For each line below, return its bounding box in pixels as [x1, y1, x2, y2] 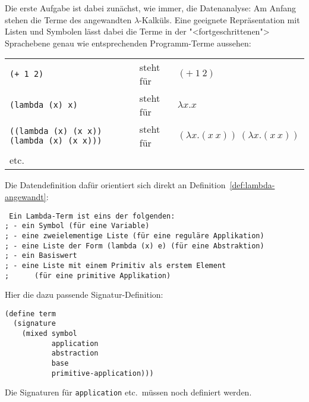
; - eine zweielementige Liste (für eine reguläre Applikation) [5, 231, 264, 240]
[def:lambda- [229, 179, 275, 191]
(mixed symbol [21, 329, 77, 338]
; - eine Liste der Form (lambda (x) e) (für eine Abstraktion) [5, 241, 264, 250]
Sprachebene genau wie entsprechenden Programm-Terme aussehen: [5, 36, 251, 49]
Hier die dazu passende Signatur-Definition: [5, 288, 163, 301]
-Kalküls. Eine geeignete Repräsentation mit [139, 13, 300, 26]
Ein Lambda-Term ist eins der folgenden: [9, 211, 175, 220]
